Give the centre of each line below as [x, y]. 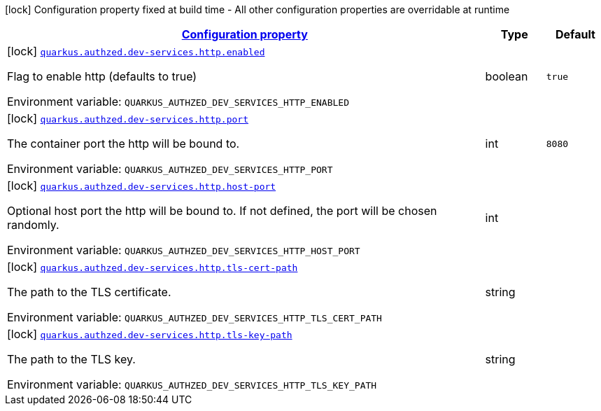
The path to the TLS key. [71, 359]
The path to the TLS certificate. [89, 292]
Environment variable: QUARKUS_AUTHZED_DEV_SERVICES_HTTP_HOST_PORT [184, 250]
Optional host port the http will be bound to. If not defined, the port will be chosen [222, 211]
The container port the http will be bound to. [123, 144]
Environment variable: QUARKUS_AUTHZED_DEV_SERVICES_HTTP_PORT [170, 169]
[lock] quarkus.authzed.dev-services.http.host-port [142, 186]
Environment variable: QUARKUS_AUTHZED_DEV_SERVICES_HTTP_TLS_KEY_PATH [192, 384]
